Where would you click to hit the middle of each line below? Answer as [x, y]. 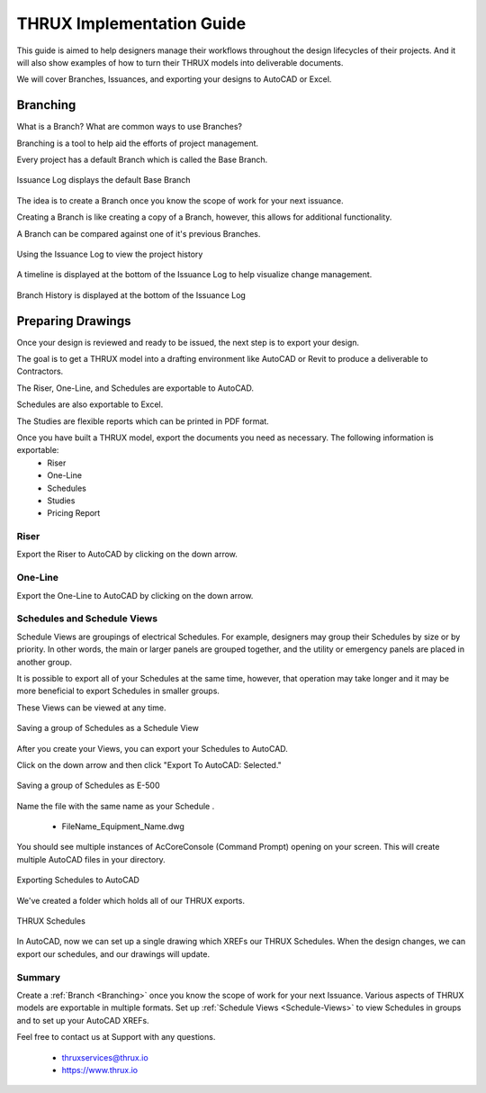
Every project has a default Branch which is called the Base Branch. [142, 160]
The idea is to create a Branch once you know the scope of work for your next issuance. [180, 200]
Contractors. [40, 371]
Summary [39, 977]
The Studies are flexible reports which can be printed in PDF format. [143, 421]
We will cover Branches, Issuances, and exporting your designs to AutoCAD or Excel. [174, 79]
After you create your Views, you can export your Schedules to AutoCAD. [152, 748]
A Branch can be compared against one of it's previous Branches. [139, 233]
